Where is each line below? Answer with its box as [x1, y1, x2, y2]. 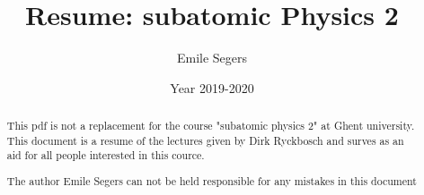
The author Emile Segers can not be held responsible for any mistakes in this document [6, 173, 417, 188]
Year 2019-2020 [170, 78, 254, 97]
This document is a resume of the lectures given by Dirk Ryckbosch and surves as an [6, 132, 404, 148]
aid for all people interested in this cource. [6, 148, 205, 163]
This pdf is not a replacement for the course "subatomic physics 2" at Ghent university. [6, 118, 415, 133]
